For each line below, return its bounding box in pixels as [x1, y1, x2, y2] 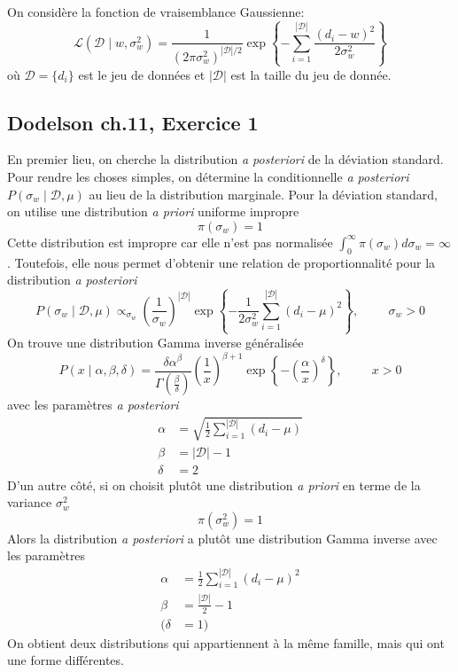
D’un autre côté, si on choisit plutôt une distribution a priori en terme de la [7, 475, 421, 494]
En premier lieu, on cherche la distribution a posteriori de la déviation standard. [7, 150, 444, 168]
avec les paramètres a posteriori [7, 395, 179, 414]
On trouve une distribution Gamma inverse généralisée [7, 332, 304, 351]
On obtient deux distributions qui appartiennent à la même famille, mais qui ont [7, 633, 445, 652]
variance [7, 493, 52, 512]
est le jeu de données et [78, 65, 206, 83]
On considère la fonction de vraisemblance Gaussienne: [7, 3, 305, 20]
